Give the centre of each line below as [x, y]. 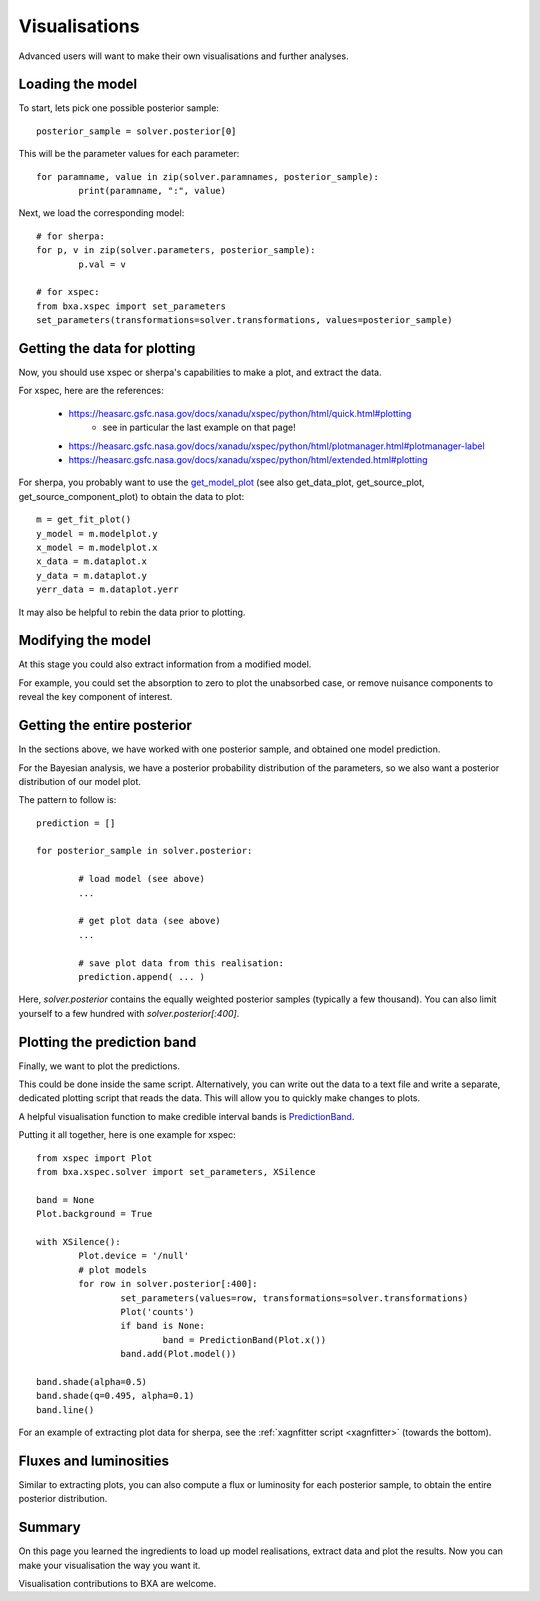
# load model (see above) [141, 879]
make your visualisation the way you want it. [109, 1565]
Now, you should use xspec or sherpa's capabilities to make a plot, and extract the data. [200, 372]
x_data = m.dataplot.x [92, 561]
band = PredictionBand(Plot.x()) [244, 1339]
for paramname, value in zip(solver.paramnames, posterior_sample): [207, 176]
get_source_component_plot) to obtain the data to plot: [131, 496]
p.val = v [102, 264]
